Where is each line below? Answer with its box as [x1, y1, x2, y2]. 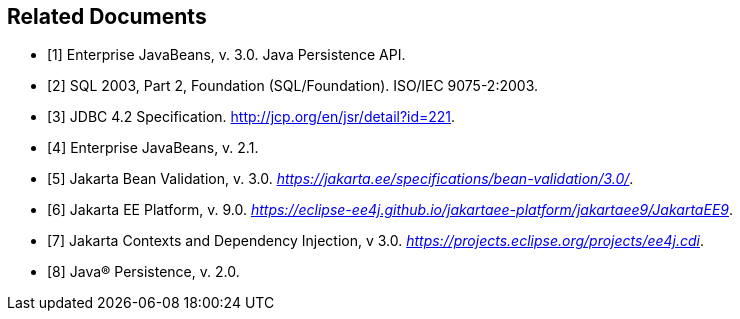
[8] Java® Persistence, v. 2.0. [47, 263, 240, 281]
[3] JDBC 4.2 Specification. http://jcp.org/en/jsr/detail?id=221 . [47, 108, 456, 126]
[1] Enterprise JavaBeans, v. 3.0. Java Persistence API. [47, 46, 406, 64]
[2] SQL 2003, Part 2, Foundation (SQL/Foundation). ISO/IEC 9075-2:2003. [47, 77, 538, 95]
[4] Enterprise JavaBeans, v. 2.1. [47, 139, 259, 157]
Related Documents [7, 4, 207, 29]
